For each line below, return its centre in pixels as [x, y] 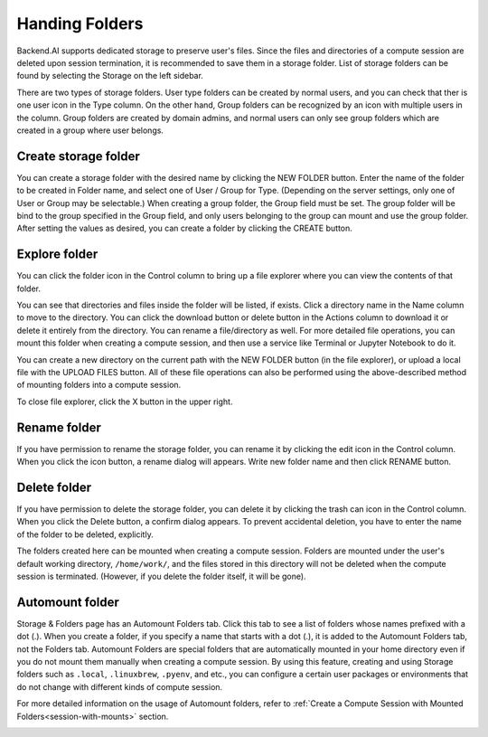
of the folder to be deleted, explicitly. [85, 534]
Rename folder [59, 427]
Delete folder [54, 487]
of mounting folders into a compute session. [99, 385]
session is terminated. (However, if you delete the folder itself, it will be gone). [161, 576]
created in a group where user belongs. [90, 130]
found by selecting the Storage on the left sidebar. [110, 76]
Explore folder [57, 255]
